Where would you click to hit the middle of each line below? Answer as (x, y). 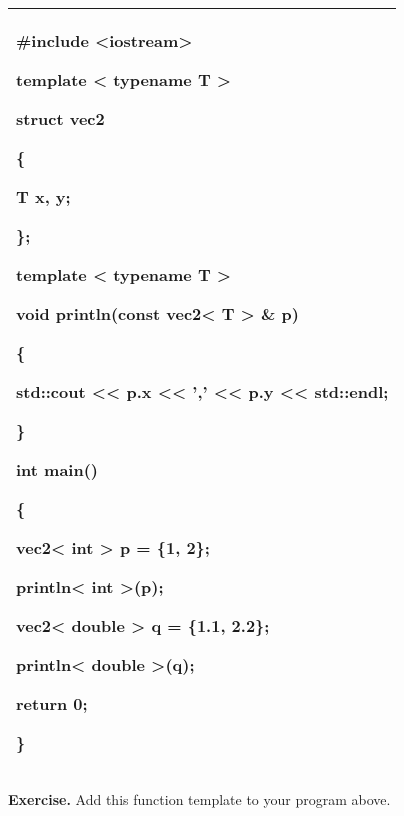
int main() (57, 469)
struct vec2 (60, 118)
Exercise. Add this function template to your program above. (199, 799)
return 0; (52, 703)
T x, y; (43, 196)
